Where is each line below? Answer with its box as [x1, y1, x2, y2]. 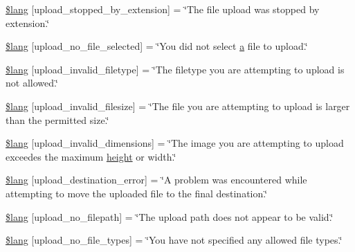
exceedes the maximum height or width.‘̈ [6, 149, 176, 163]
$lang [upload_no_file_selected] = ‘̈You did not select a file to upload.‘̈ [6, 39, 308, 53]
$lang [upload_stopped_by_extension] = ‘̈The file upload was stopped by [6, 2, 320, 16]
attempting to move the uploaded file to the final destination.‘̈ [6, 186, 268, 200]
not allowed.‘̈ [6, 75, 58, 90]
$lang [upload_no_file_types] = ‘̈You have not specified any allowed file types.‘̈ [6, 233, 343, 247]
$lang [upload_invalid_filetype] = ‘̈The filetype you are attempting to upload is [6, 62, 345, 76]
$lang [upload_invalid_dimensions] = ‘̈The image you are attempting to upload [6, 136, 344, 150]
